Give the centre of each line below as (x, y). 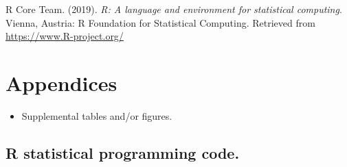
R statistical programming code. (123, 152)
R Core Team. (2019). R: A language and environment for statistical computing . (174, 9)
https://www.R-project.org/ (65, 36)
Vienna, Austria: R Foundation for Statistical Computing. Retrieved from (160, 22)
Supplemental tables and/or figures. (97, 115)
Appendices (61, 82)
